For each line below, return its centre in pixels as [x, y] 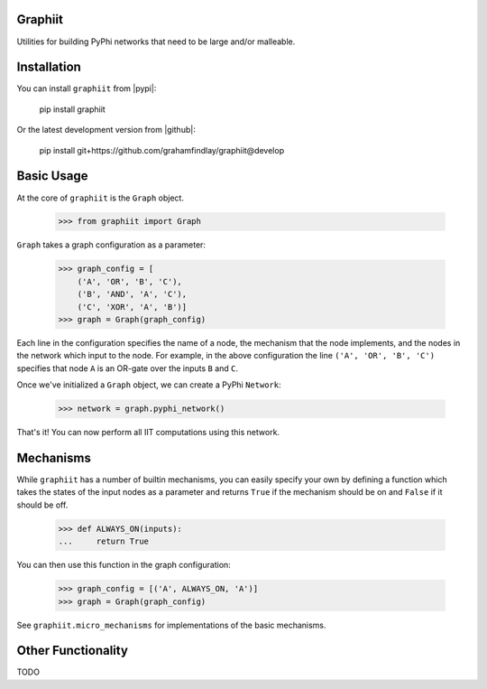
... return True [103, 541]
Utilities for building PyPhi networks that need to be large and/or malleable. [156, 42]
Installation [49, 67]
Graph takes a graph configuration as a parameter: [111, 245]
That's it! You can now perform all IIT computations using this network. [148, 433]
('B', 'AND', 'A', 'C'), [132, 294]
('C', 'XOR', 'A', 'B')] [132, 307]
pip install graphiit [72, 109]
